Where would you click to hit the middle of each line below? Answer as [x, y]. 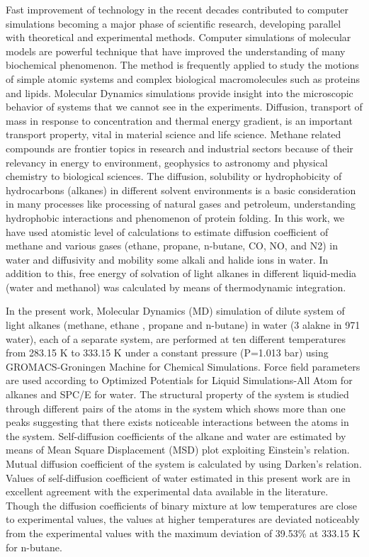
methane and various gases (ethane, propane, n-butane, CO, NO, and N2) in [172, 246]
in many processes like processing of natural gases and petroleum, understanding [181, 204]
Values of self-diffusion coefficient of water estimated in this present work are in [178, 477]
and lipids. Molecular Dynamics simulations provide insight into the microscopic [180, 92]
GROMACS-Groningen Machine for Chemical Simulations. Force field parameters [183, 366]
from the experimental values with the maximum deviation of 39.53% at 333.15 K [183, 533]
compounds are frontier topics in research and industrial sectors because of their [180, 148]
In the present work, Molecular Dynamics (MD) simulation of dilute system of [175, 311]
